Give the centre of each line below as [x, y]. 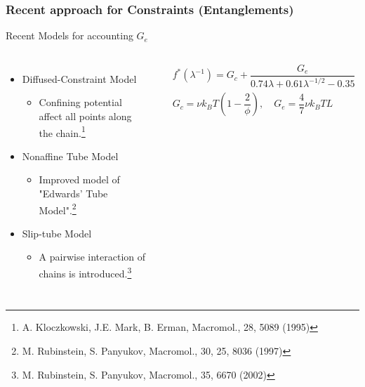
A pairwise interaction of [92, 257]
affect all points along [85, 116]
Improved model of [79, 179]
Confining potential [80, 102]
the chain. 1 [62, 131]
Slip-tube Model [57, 233]
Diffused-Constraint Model [79, 78]
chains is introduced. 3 [85, 272]
